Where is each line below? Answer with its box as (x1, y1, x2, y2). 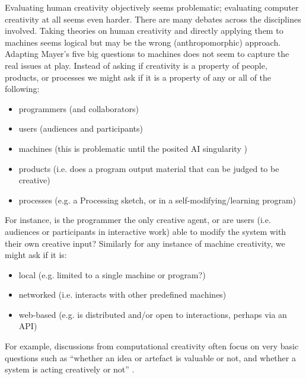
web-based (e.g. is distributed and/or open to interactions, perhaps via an (18, 308, 287, 320)
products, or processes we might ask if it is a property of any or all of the (5, 71, 272, 83)
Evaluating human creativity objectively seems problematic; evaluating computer (5, 1, 299, 13)
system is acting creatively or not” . (5, 363, 135, 375)
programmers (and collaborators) (18, 102, 139, 114)
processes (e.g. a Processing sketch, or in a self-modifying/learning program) (18, 193, 297, 206)
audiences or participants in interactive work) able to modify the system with (5, 225, 286, 237)
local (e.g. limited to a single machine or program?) (18, 268, 206, 281)
